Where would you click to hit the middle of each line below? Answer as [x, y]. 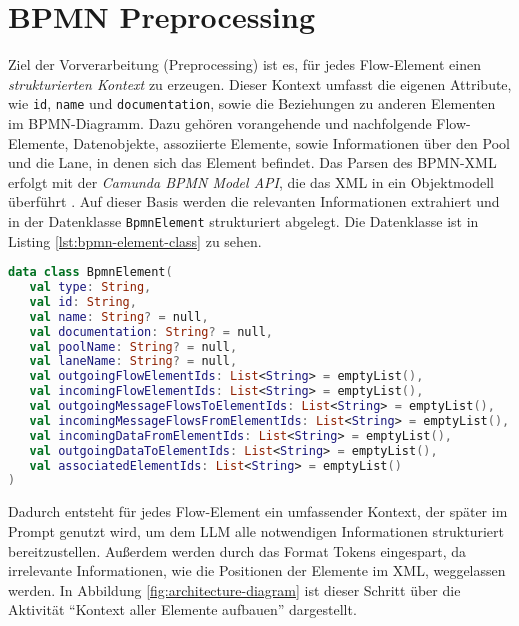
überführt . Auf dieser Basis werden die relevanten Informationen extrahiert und [254, 201]
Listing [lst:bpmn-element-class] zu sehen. [135, 240]
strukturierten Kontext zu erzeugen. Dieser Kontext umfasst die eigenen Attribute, [260, 83]
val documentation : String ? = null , [151, 331]
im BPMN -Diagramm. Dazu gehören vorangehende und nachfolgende [220, 122]
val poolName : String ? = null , [133, 346]
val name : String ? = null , [119, 316]
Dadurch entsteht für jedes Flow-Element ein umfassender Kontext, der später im [258, 511]
